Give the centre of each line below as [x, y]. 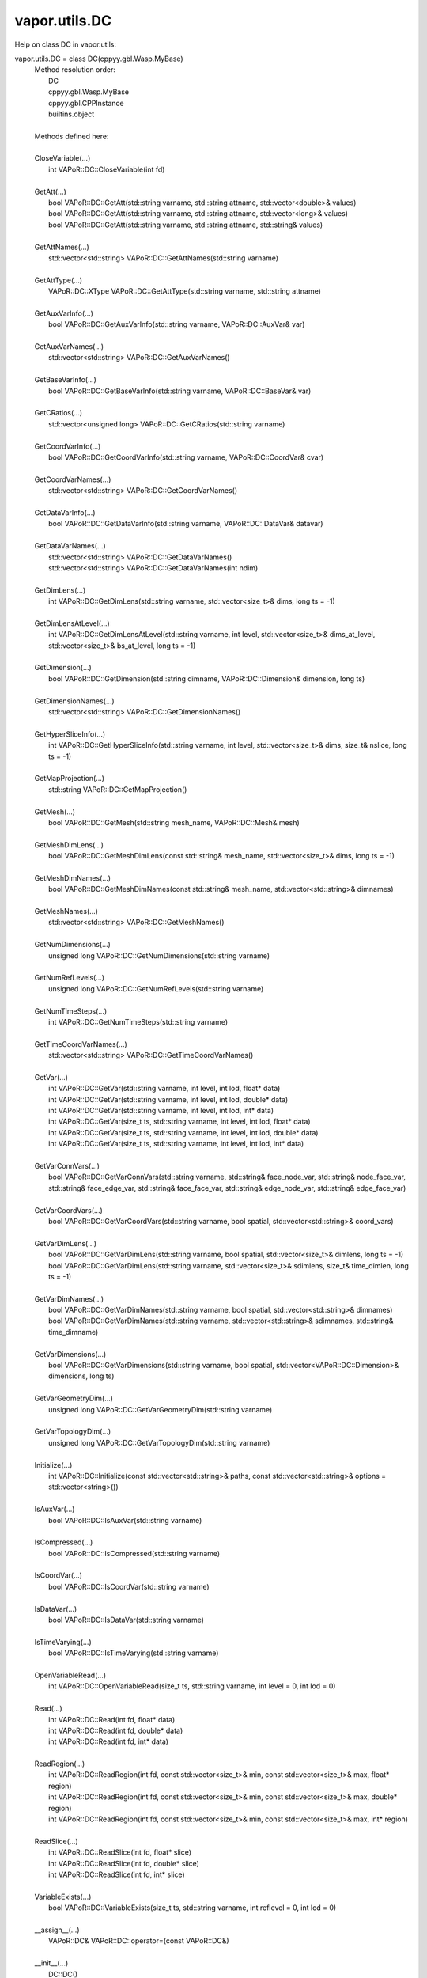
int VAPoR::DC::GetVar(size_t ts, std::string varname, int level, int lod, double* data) [183, 1132]
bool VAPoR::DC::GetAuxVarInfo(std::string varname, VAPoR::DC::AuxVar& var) [177, 324]
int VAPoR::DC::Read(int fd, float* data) [112, 1719]
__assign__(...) [57, 1930]
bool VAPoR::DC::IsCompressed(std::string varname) [134, 1553]
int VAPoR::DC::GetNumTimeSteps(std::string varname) [138, 1021]
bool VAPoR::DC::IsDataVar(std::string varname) [127, 1620]
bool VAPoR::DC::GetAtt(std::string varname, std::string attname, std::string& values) [186, 225]
